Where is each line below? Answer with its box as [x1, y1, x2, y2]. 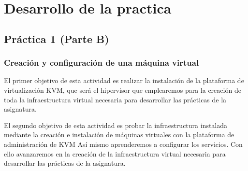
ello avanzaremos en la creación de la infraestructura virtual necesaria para [4, 148, 226, 158]
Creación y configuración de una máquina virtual [4, 57, 199, 69]
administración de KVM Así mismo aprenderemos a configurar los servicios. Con [4, 139, 243, 149]
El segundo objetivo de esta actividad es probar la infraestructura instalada [4, 120, 228, 130]
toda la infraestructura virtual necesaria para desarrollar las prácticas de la [4, 94, 227, 104]
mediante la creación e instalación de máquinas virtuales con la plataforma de [4, 129, 234, 140]
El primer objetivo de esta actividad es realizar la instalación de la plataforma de [4, 75, 244, 85]
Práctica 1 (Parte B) [4, 31, 109, 46]
